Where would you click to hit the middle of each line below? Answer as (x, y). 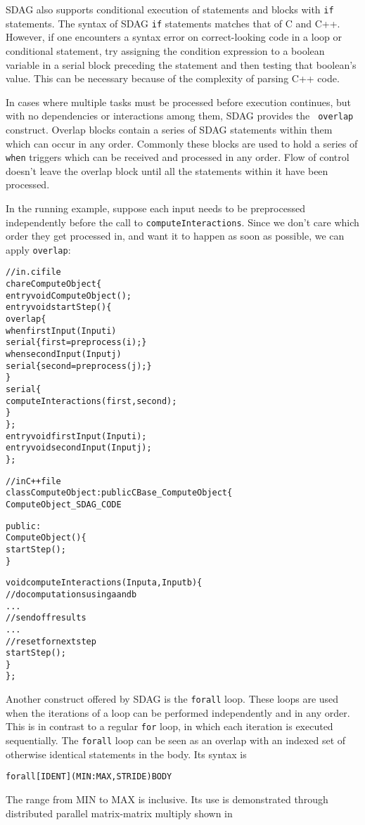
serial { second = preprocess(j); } (79, 366)
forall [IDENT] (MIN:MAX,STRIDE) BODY (89, 777)
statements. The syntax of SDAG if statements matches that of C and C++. (173, 23)
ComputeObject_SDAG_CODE (64, 504)
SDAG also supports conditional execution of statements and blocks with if (170, 9)
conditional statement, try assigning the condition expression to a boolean (165, 50)
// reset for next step (51, 641)
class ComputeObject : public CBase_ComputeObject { (119, 493)
